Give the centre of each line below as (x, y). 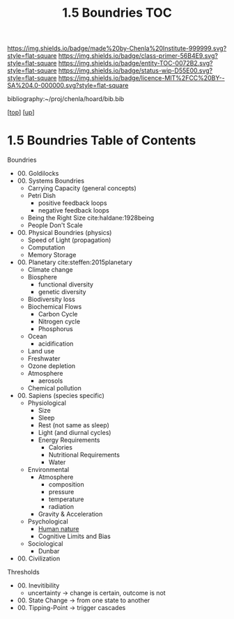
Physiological (47, 403)
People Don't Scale (55, 225)
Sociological (45, 544)
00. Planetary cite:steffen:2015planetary (75, 262)
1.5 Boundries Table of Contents (102, 140)
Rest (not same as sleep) (73, 425)
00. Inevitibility (38, 586)
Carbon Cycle (58, 314)
